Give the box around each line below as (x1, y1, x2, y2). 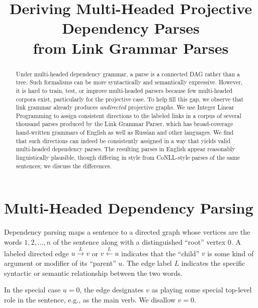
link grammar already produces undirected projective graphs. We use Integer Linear (16, 103, 234, 112)
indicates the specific (181, 257, 245, 268)
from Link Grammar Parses (33, 37, 229, 58)
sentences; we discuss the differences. (16, 161, 112, 170)
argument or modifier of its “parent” (4, 257, 116, 268)
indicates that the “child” (121, 248, 200, 258)
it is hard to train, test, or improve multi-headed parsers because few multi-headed (16, 86, 233, 94)
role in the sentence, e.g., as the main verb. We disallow (4, 294, 176, 304)
